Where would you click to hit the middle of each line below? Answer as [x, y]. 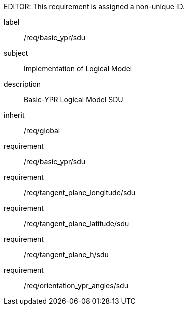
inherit [14, 115]
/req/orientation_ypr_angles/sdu [76, 285]
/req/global [42, 131]
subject [16, 53]
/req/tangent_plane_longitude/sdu [80, 192]
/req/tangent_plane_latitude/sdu [77, 223]
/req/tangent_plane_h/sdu [66, 254]
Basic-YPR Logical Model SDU [74, 100]
